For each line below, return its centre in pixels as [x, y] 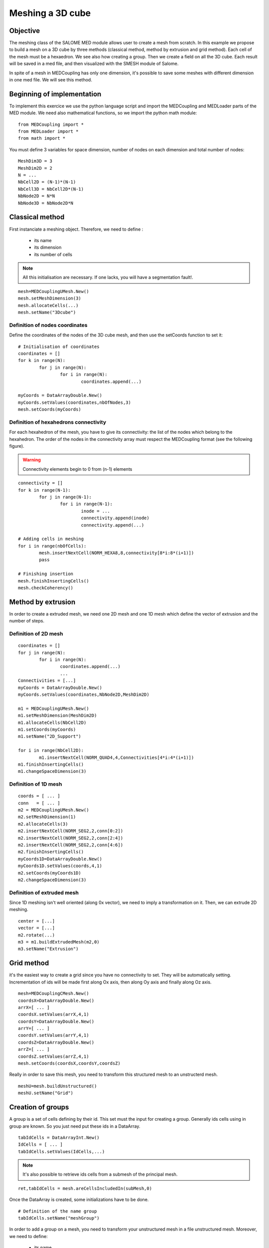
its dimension [48, 248]
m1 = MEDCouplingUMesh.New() [54, 708]
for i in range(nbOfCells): [52, 546]
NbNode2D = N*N [37, 196]
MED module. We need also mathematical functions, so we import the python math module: [103, 113]
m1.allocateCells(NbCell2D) [52, 722]
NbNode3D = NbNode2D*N [46, 203]
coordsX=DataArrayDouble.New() [56, 1000]
